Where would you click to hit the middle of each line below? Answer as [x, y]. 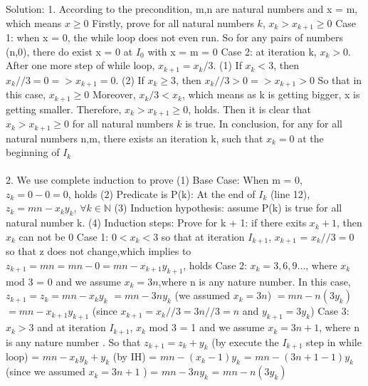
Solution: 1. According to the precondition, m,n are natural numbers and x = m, [182, 9]
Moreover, [114, 94]
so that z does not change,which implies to [99, 251]
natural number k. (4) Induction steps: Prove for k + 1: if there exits [156, 223]
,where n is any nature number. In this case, [254, 281]
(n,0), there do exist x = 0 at [69, 51]
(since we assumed [46, 371]
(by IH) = [135, 356]
